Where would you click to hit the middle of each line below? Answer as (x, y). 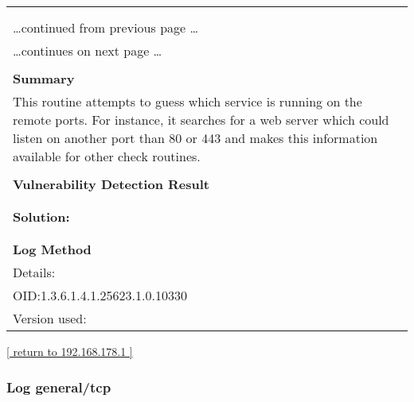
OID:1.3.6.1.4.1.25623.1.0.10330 (100, 295)
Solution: (41, 216)
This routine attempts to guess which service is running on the (187, 101)
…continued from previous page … (106, 27)
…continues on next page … (88, 50)
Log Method (52, 249)
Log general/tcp (59, 387)
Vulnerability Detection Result (111, 184)
